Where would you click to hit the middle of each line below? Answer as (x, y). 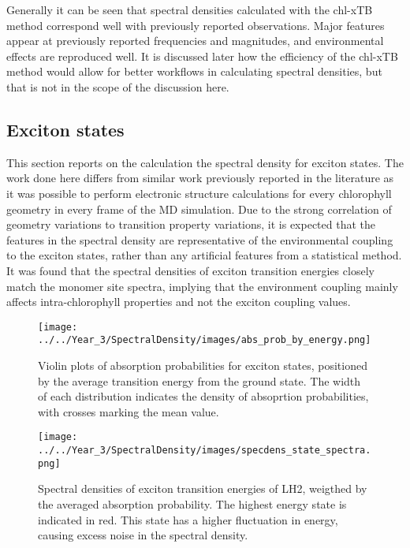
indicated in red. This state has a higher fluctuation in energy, (188, 519)
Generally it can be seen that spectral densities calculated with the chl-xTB (190, 9)
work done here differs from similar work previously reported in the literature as (200, 178)
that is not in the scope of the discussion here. (118, 86)
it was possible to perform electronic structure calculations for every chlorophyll (199, 193)
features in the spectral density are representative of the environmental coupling (200, 239)
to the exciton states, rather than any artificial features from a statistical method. (204, 255)
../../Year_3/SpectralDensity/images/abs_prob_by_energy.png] (205, 340)
